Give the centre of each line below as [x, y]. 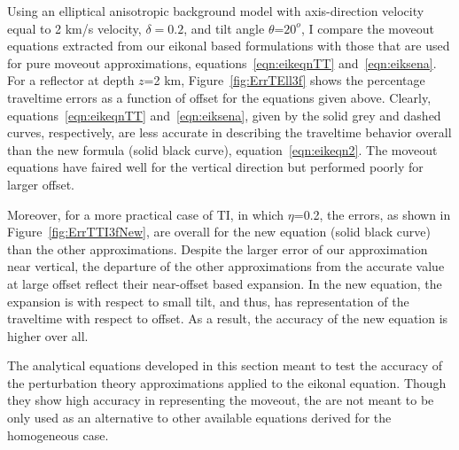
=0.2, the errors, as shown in [372, 214]
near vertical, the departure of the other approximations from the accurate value [226, 266]
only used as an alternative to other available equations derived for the [199, 418]
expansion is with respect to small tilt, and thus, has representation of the [208, 301]
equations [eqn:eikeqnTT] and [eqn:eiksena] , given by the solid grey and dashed [224, 115]
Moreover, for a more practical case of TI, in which [146, 214]
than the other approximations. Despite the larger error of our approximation [218, 248]
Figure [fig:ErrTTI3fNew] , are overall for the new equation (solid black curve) [219, 232]
